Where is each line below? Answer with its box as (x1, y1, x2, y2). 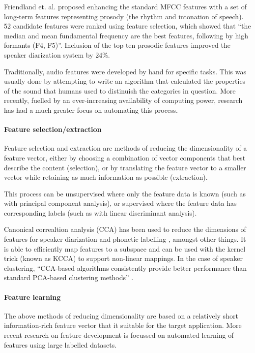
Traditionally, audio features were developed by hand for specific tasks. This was (4, 66, 246, 76)
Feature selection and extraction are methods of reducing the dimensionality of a (4, 143, 247, 153)
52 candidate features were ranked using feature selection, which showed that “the (4, 21, 251, 31)
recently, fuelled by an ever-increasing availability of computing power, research (4, 95, 243, 105)
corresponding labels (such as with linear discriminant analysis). (4, 207, 197, 218)
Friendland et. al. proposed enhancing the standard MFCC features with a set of (4, 1, 247, 11)
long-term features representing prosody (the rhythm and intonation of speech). (4, 11, 244, 21)
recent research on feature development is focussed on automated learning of (4, 330, 234, 340)
